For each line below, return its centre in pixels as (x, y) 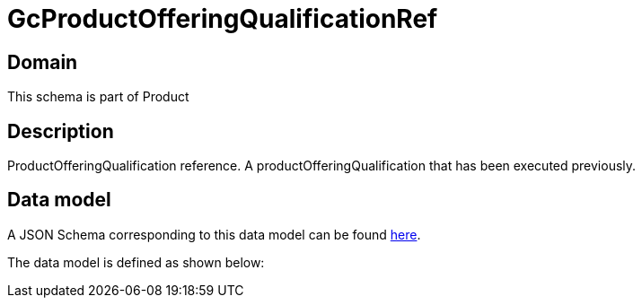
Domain (43, 62)
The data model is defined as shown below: (136, 262)
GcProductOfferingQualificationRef (223, 19)
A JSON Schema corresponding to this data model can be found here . (214, 234)
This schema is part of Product (98, 97)
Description (61, 131)
